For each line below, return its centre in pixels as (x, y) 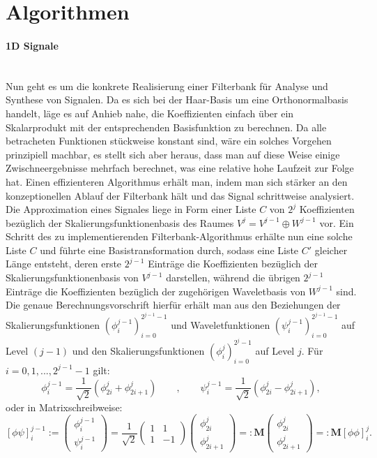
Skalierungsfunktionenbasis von (72, 278)
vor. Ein (337, 222)
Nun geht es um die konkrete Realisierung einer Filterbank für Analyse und (167, 86)
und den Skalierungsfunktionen (138, 350)
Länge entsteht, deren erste (64, 264)
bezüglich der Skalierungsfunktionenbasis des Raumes (120, 222)
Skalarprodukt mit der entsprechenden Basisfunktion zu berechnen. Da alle (166, 127)
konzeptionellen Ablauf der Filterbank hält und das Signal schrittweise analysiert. (180, 195)
